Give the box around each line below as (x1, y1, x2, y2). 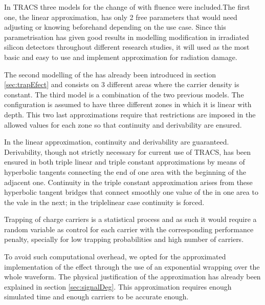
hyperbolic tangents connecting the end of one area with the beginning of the (4, 166, 247, 177)
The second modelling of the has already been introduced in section (4, 69, 216, 79)
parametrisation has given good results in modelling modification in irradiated (4, 31, 249, 42)
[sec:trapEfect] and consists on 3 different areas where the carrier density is (4, 79, 239, 90)
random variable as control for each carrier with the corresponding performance (4, 223, 254, 234)
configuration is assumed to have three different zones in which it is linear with (4, 99, 252, 110)
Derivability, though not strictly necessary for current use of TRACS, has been (4, 146, 251, 157)
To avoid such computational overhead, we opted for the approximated (4, 251, 226, 262)
